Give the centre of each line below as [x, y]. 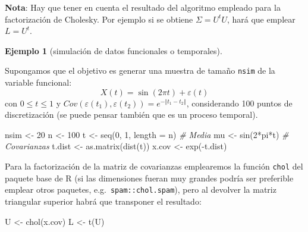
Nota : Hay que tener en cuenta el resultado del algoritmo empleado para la [143, 7]
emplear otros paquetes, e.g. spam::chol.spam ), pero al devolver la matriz [141, 189]
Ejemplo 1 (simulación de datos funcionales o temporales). [114, 50]
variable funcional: [38, 82]
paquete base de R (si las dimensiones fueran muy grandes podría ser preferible [149, 178]
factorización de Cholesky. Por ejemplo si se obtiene [99, 19]
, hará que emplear [261, 19]
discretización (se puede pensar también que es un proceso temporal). [131, 115]
